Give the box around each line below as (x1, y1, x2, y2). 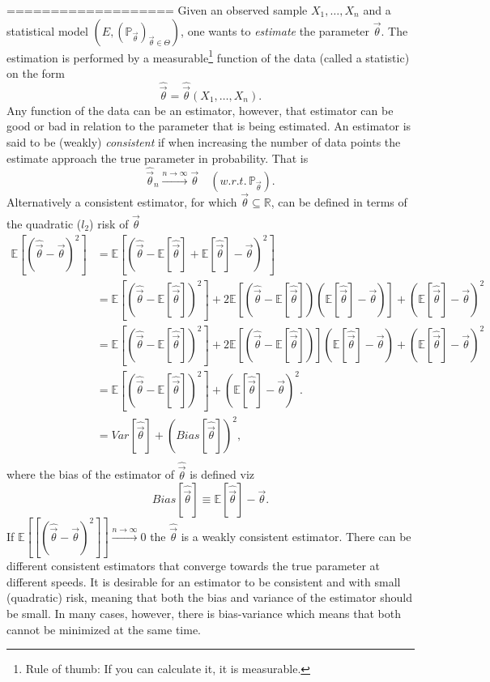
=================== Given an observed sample (6, 2, 308, 18)
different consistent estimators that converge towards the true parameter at (6, 557, 381, 574)
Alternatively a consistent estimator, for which (6, 193, 237, 210)
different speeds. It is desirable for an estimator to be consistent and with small (6, 573, 401, 590)
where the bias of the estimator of (6, 466, 175, 483)
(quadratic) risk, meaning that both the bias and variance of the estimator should (6, 589, 413, 606)
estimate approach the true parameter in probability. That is (6, 149, 309, 166)
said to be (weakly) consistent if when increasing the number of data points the (6, 134, 401, 151)
